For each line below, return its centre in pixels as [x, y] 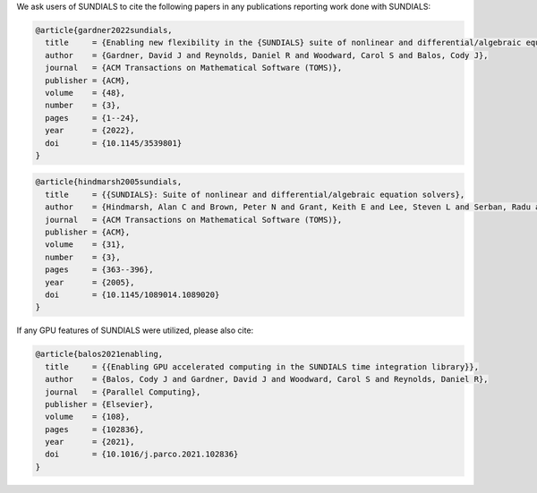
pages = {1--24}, [93, 118]
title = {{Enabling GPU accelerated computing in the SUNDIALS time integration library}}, [262, 366]
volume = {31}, [85, 245]
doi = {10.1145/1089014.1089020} [132, 294]
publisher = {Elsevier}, [99, 404]
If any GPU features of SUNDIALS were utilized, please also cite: [135, 330]
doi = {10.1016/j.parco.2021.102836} [142, 455]
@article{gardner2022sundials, [104, 30]
